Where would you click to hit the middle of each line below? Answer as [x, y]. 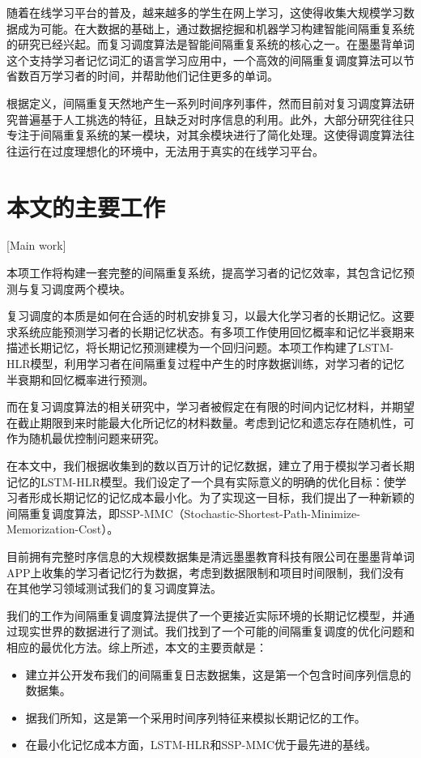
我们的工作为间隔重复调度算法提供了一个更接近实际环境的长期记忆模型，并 [205, 615]
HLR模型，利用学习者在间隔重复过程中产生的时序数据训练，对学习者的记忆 [206, 364]
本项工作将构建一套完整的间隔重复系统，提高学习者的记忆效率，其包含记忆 [205, 273]
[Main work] [36, 245]
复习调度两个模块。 [80, 288]
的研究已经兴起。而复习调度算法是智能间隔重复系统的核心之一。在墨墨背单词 [210, 44]
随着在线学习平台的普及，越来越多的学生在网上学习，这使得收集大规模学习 [205, 12]
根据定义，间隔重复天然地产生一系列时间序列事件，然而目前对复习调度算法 [205, 103]
